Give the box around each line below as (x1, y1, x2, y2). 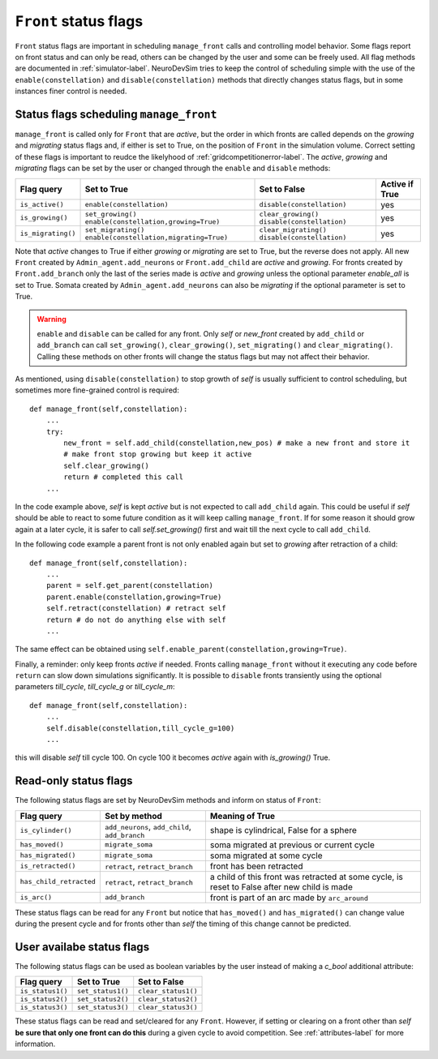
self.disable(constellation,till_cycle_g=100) (45, 723, 235, 733)
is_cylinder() (19, 825, 72, 834)
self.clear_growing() (63, 461, 150, 470)
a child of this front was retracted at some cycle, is (209, 871, 403, 882)
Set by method (104, 810, 162, 821)
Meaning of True (209, 810, 276, 821)
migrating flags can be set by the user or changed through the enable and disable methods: (15, 163, 331, 174)
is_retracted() (19, 862, 76, 871)
